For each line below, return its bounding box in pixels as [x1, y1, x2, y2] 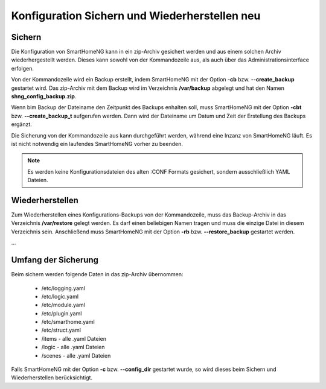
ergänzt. [11, 121, 33, 128]
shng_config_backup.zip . [11, 93, 77, 100]
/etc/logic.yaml [41, 293, 78, 300]
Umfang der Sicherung [11, 255, 99, 265]
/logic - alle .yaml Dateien [41, 344, 105, 351]
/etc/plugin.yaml [41, 309, 82, 317]
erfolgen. [11, 65, 34, 72]
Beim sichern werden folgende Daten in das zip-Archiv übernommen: [11, 271, 184, 278]
